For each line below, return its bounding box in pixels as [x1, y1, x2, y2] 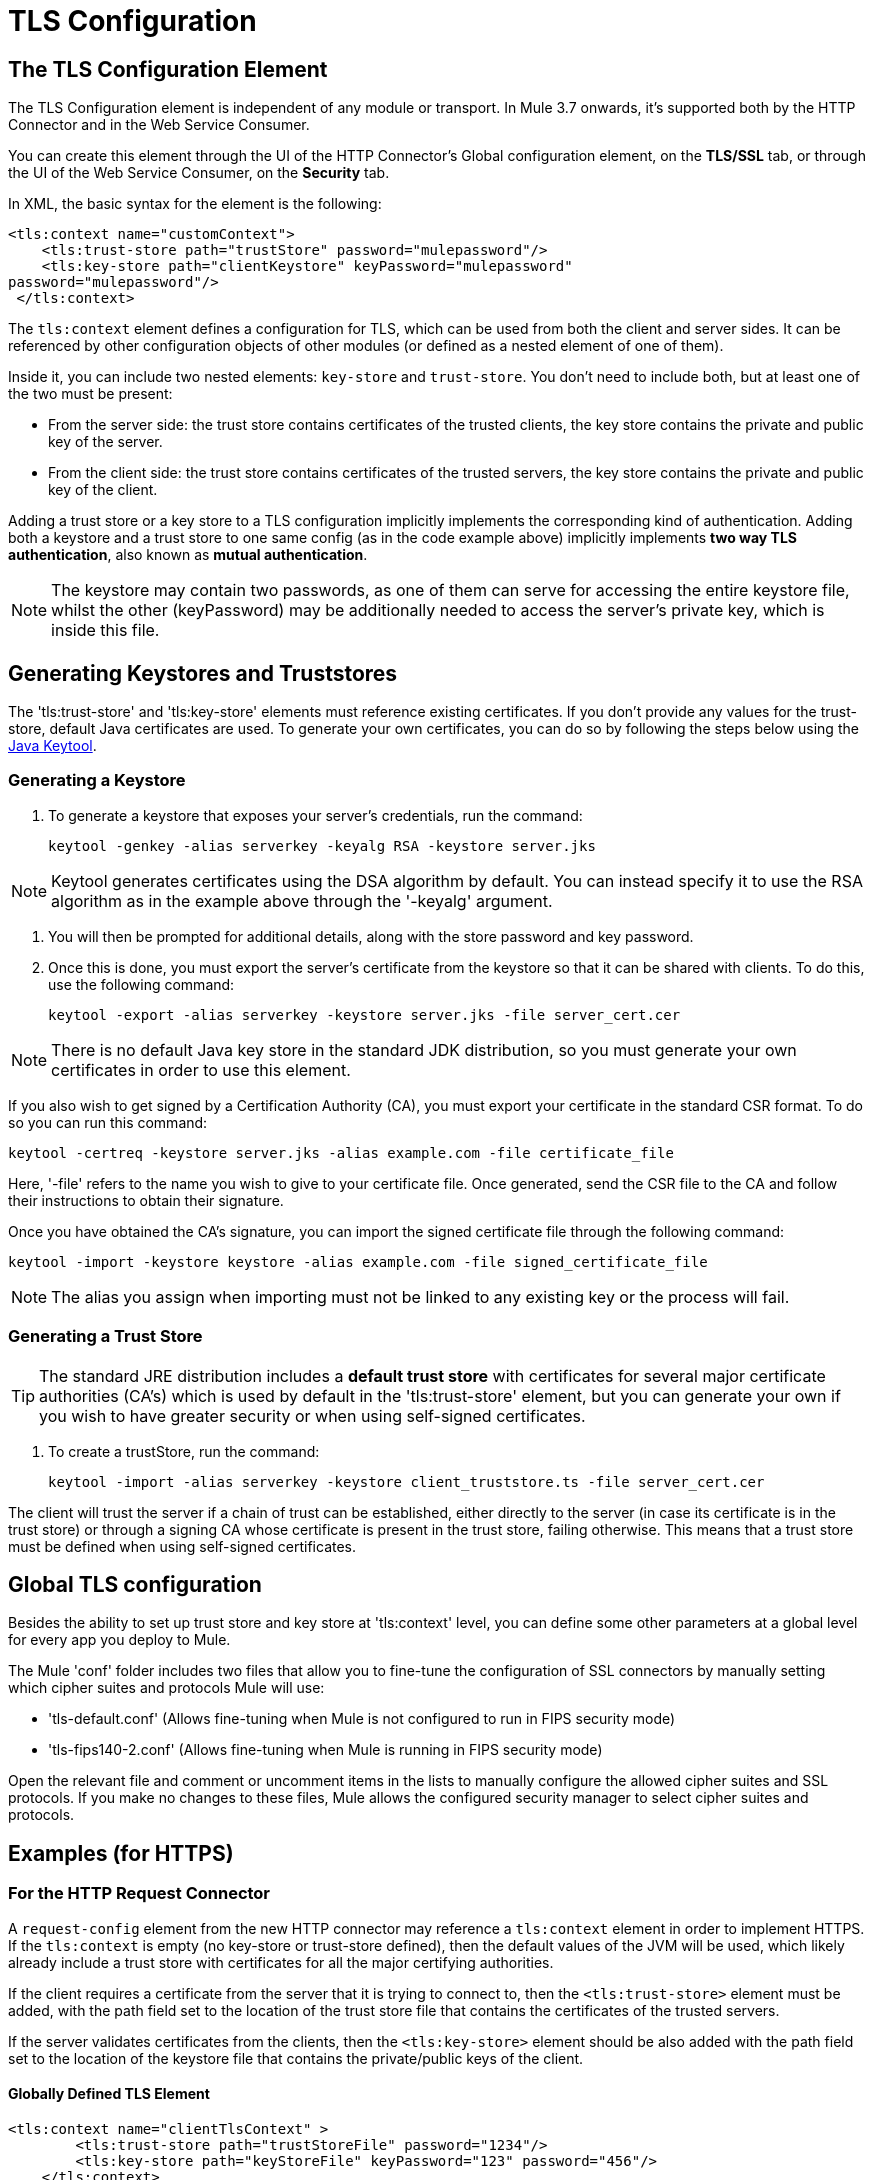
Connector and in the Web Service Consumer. [8, 116, 310, 134]
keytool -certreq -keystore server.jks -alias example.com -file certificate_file [8, 1144, 674, 1161]
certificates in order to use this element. [51, 1059, 351, 1080]
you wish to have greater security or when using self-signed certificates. [39, 1405, 586, 1426]
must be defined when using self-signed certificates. [8, 1537, 357, 1555]
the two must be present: [8, 385, 173, 403]
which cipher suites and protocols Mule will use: [8, 1679, 325, 1697]
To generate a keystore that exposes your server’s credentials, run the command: [48, 806, 583, 824]
